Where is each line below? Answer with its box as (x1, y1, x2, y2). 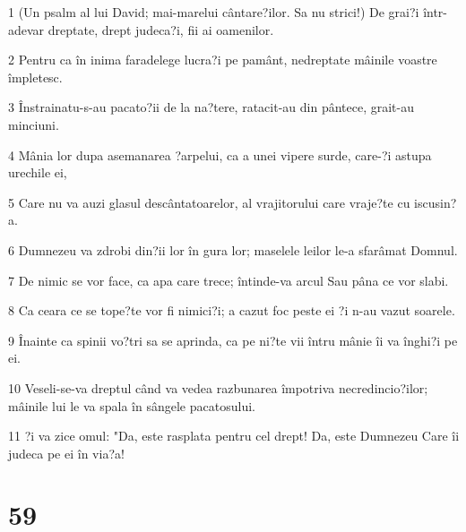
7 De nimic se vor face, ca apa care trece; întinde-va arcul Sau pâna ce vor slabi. (8, 270, 449, 289)
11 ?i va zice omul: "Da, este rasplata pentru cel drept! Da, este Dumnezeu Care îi (8, 426, 460, 445)
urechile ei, (8, 163, 67, 182)
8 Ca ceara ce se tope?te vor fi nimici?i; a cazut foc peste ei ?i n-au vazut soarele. (8, 301, 455, 320)
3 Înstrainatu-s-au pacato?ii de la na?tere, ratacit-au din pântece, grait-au (8, 98, 414, 116)
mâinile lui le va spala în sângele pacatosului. (8, 396, 255, 415)
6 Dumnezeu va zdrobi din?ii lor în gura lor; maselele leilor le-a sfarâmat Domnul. (8, 240, 458, 259)
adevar (8, 20, 45, 39)
